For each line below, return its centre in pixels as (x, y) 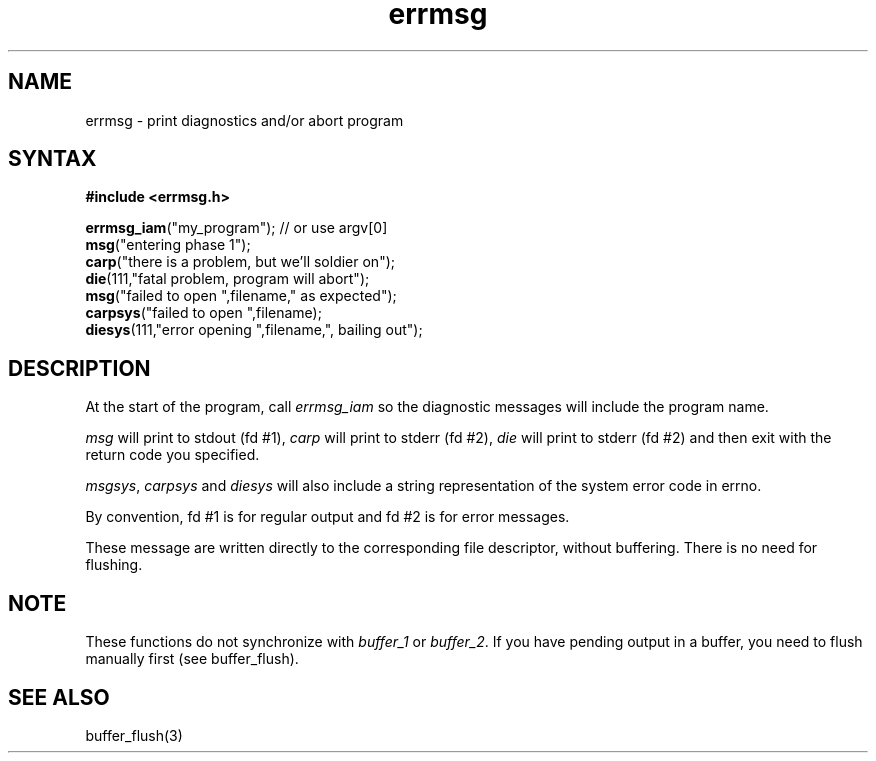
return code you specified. (172, 455)
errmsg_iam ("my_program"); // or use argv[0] (236, 228)
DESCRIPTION (79, 368)
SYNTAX (52, 159)
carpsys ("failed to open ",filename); (203, 313)
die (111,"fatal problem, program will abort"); (227, 279)
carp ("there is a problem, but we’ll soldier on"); (240, 262)
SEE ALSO (59, 697)
